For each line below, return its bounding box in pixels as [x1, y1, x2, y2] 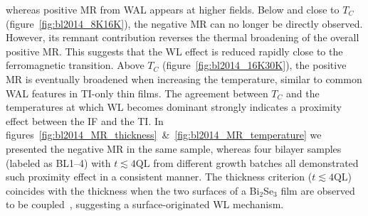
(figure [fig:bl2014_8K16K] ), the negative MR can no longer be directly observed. [6, 16, 363, 31]
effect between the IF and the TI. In [6, 113, 164, 128]
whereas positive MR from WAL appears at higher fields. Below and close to [6, 2, 340, 16]
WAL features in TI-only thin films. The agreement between [6, 85, 268, 100]
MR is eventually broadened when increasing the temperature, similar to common [6, 71, 362, 86]
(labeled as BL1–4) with [6, 155, 111, 170]
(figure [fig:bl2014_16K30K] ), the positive [162, 58, 347, 72]
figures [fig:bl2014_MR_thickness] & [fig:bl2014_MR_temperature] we [6, 127, 322, 142]
